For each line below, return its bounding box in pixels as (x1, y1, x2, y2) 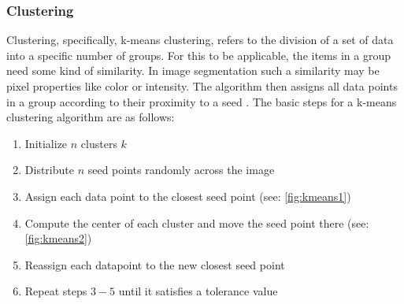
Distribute (24, 161, 74, 178)
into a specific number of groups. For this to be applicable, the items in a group (6, 46, 391, 63)
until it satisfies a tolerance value (118, 283, 278, 299)
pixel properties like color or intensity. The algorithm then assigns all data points (6, 78, 398, 94)
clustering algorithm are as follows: (6, 109, 175, 125)
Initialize (24, 135, 68, 151)
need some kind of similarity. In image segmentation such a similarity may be (6, 62, 380, 79)
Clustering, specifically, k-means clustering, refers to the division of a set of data (6, 32, 394, 48)
